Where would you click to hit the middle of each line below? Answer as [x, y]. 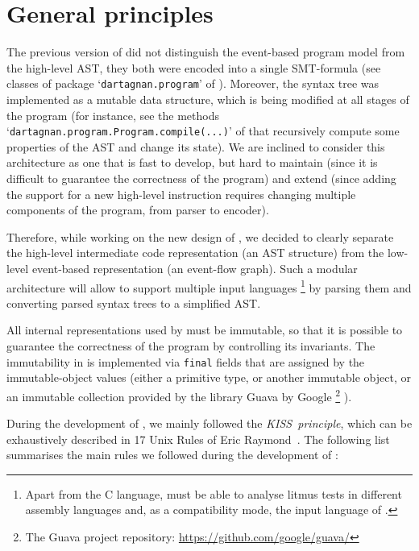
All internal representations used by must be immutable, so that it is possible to [205, 330]
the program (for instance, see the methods [113, 115]
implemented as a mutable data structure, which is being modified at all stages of [208, 99]
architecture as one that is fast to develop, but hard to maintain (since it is [192, 162]
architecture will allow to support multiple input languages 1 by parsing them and [209, 286]
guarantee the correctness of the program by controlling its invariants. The [191, 346]
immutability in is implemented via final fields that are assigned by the [186, 361]
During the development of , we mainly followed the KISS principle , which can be [209, 423]
